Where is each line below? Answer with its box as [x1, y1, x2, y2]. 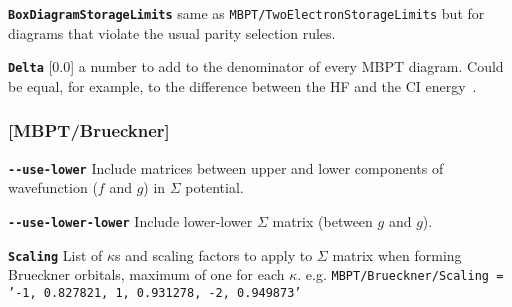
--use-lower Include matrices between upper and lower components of [8, 157, 444, 178]
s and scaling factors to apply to [115, 244, 313, 265]
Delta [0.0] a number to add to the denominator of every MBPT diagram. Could [8, 56, 504, 77]
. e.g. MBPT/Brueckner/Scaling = [297, 264, 504, 285]
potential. [185, 177, 244, 198]
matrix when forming [332, 244, 462, 265]
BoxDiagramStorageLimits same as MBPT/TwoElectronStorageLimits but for [8, 3, 485, 23]
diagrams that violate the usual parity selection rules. [8, 22, 336, 43]
